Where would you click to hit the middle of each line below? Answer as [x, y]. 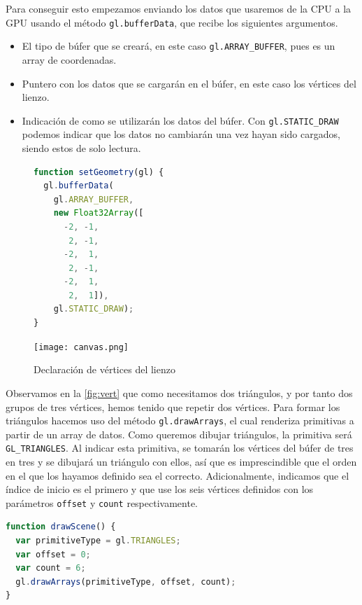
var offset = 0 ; [53, 554]
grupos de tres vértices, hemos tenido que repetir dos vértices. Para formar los [173, 406]
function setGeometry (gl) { [99, 172]
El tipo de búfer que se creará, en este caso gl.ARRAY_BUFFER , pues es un [179, 46]
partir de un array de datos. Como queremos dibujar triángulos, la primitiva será [179, 434]
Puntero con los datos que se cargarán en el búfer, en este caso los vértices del [189, 83]
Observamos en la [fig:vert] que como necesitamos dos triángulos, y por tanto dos [179, 392]
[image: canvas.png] [81, 347]
